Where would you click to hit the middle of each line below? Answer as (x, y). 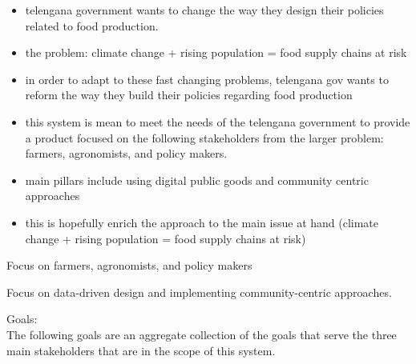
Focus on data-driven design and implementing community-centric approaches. (199, 292)
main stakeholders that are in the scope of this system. (141, 350)
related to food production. (92, 25)
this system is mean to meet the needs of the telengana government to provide (218, 121)
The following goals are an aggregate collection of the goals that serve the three (202, 334)
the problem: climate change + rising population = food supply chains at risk (216, 52)
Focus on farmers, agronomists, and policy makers (129, 265)
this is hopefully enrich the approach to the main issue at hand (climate (202, 222)
